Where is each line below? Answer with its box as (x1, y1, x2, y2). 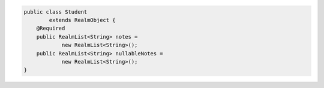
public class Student (23, 8, 88, 15)
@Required (36, 25, 65, 32)
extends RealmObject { (49, 17, 116, 23)
